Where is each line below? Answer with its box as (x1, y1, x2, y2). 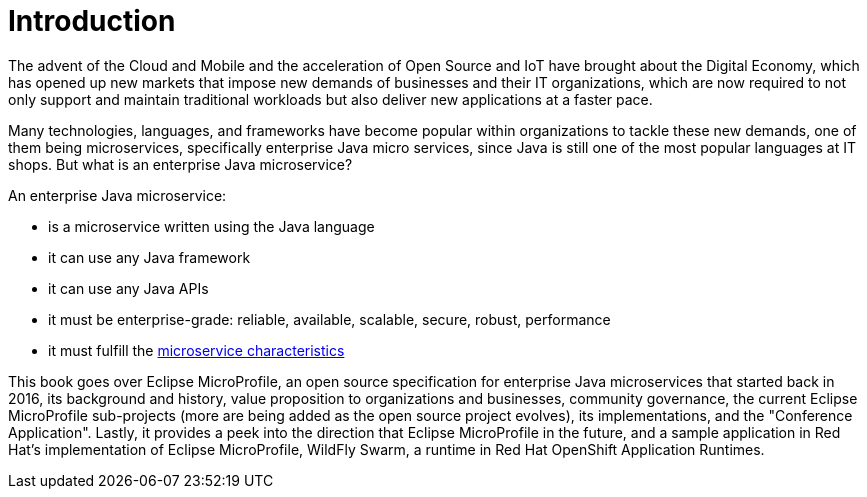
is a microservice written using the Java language (48, 217, 375, 235)
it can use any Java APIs (48, 279, 209, 297)
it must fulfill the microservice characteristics (48, 341, 345, 359)
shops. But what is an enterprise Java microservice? (8, 155, 353, 173)
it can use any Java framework (48, 248, 251, 266)
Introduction (8, 4, 176, 38)
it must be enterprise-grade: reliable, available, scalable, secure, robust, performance (48, 310, 611, 328)
